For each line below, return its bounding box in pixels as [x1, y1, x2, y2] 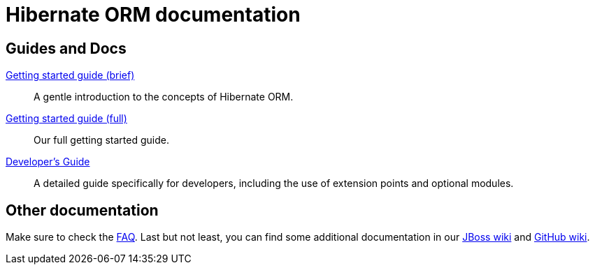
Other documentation [6, 201, 159, 219]
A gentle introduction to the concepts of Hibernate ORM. [34, 91, 294, 103]
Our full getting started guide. [34, 134, 169, 147]
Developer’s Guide [6, 156, 90, 168]
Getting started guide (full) [6, 112, 127, 125]
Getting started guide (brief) [6, 69, 135, 82]
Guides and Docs [6, 39, 127, 57]
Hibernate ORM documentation [6, 3, 301, 27]
